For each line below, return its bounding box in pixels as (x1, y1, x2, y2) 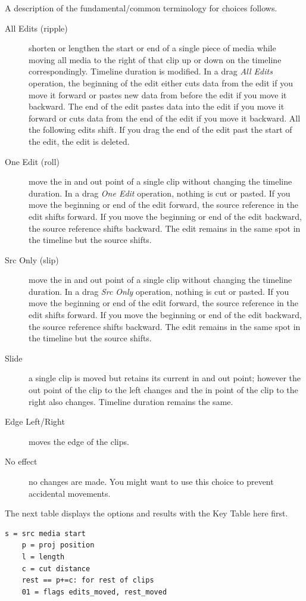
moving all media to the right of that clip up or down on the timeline (29, 53, 282, 66)
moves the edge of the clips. (29, 435, 129, 447)
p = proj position (21, 541, 95, 550)
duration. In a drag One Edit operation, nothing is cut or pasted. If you (29, 186, 291, 199)
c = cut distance (21, 564, 90, 573)
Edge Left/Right (5, 415, 65, 428)
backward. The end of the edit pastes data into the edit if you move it (29, 100, 285, 113)
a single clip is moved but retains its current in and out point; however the (29, 372, 301, 384)
